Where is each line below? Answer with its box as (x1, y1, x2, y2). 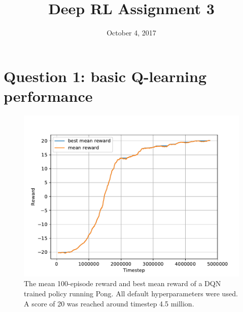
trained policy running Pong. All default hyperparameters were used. (24, 288, 238, 299)
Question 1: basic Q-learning (4, 65, 207, 86)
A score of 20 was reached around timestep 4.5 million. (24, 298, 194, 308)
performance (4, 85, 93, 106)
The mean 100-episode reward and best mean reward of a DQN (24, 278, 221, 289)
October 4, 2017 (107, 27, 156, 38)
